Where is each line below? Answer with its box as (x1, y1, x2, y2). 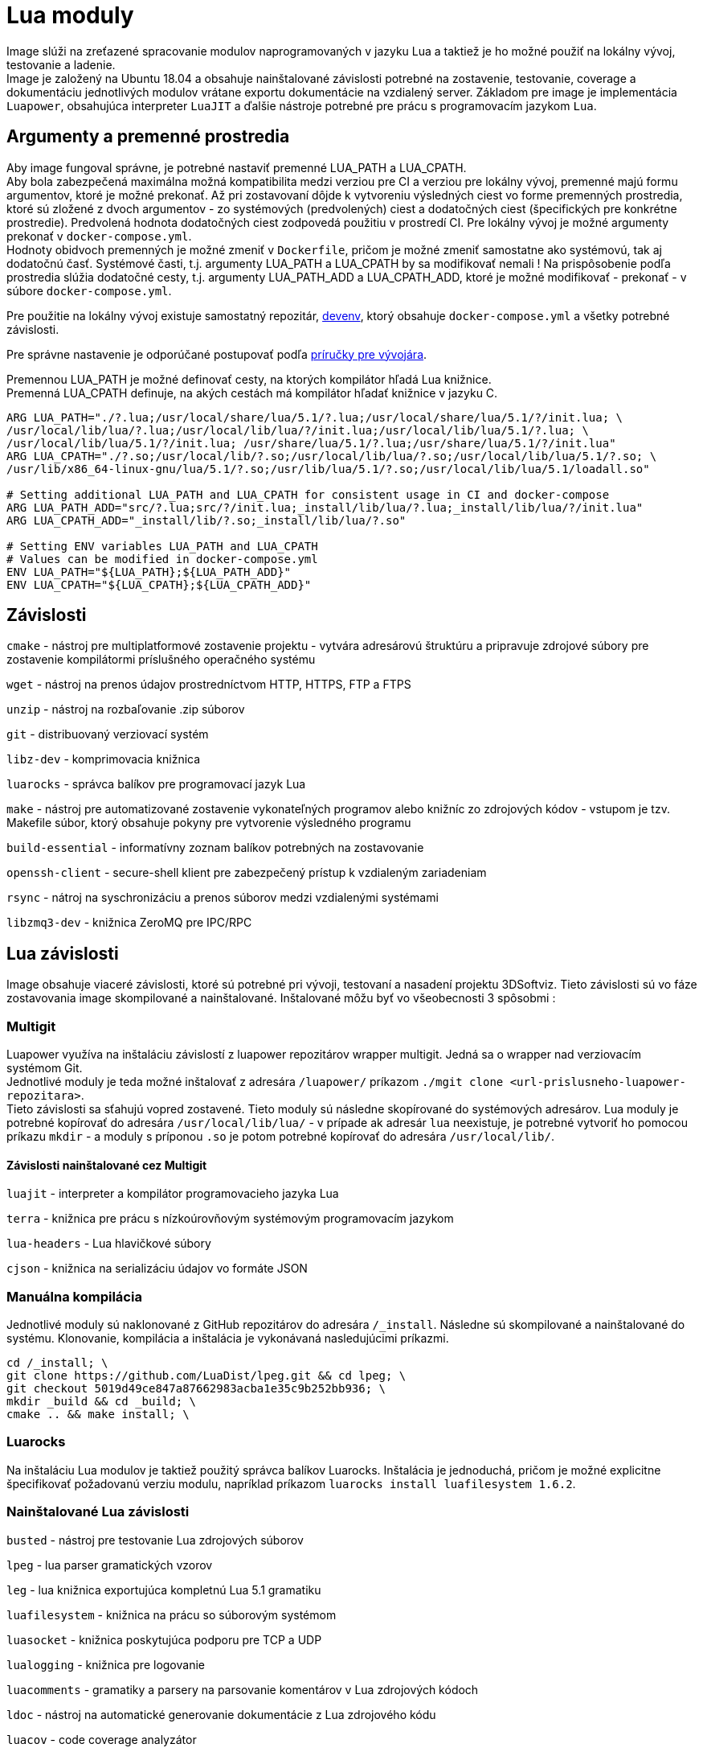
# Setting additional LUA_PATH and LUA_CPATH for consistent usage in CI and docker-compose (6, 487, 610, 501)
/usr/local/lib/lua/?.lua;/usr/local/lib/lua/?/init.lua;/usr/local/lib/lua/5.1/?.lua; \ (6, 423, 589, 437)
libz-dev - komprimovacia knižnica (6, 752, 201, 767)
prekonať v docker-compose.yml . (6, 228, 192, 243)
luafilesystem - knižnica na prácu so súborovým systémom (6, 1607, 337, 1622)
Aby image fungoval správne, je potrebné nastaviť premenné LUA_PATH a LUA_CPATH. (6, 160, 467, 175)
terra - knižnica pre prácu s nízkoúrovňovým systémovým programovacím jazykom (6, 1211, 454, 1226)
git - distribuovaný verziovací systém (6, 727, 209, 742)
